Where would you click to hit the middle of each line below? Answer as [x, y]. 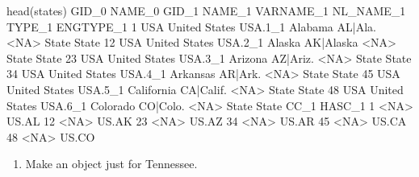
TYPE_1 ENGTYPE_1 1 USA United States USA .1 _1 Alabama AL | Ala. [191, 26]
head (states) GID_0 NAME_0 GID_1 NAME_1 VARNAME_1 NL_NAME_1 [206, 10]
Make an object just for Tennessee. [111, 164]
